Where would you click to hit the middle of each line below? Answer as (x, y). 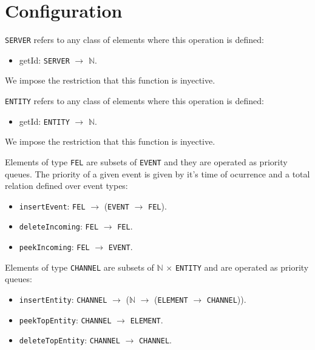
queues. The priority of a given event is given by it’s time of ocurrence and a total (157, 173)
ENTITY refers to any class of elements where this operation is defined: (134, 101)
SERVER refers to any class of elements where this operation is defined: (134, 40)
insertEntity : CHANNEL (63, 299)
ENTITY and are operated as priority (242, 267)
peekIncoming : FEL (54, 247)
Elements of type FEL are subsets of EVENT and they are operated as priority (146, 161)
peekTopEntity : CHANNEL (65, 319)
